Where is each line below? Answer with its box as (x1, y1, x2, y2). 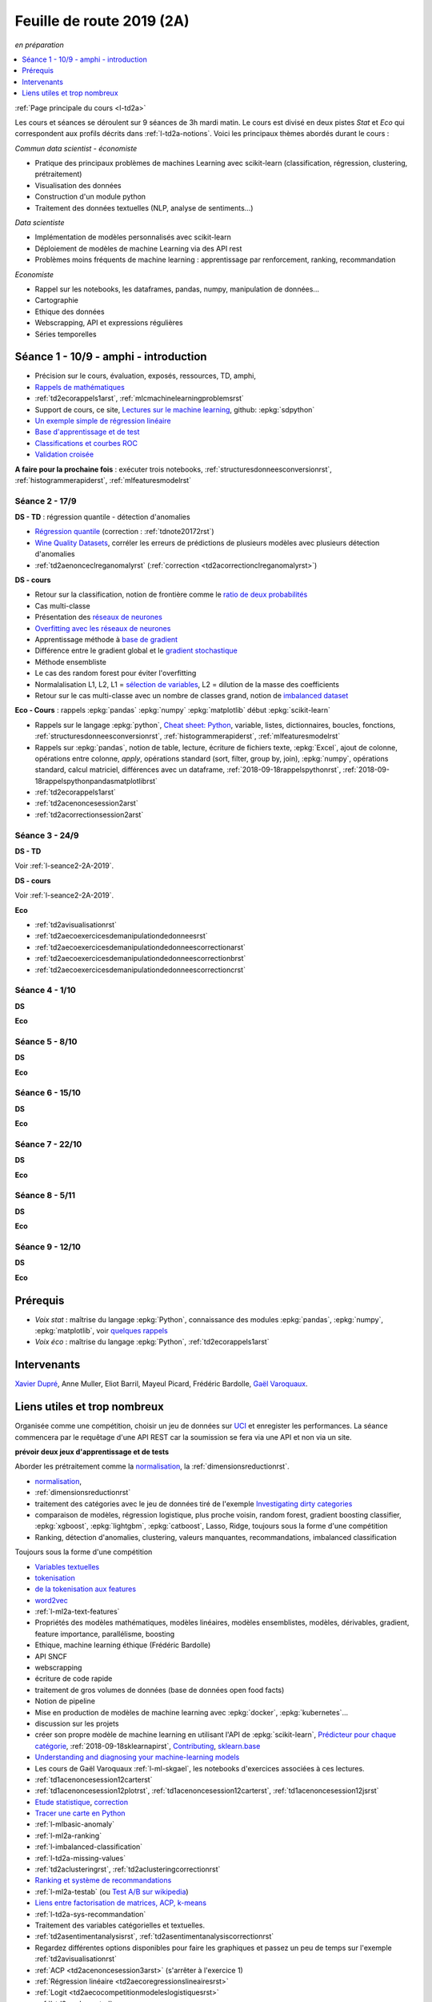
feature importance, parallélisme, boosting (34, 1629, 175, 1638)
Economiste (14, 269, 54, 279)
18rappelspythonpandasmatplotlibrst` (34, 776, 158, 786)
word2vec (34, 1595, 68, 1605)
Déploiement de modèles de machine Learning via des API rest (34, 243, 242, 253)
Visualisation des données (34, 180, 122, 190)
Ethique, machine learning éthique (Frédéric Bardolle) (34, 1640, 211, 1650)
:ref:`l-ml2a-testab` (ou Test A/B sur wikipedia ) (34, 1887, 189, 1896)
